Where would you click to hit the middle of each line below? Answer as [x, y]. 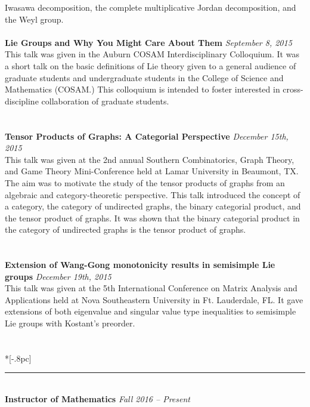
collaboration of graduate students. [105, 101]
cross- [293, 89]
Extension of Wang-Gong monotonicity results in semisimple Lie [140, 265]
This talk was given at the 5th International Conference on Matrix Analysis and [151, 288]
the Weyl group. [34, 19]
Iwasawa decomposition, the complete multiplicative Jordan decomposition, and [151, 7]
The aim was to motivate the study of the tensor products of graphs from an [145, 182]
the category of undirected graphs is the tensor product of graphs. [125, 229]
